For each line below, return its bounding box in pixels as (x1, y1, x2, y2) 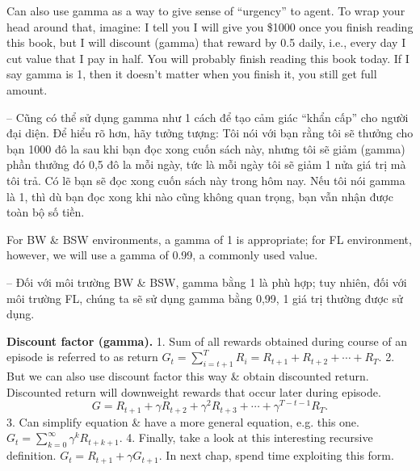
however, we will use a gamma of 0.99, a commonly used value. (6, 246, 318, 263)
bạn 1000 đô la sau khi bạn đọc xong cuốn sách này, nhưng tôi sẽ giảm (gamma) (6, 140, 405, 157)
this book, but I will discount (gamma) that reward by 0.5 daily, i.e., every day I (6, 34, 406, 51)
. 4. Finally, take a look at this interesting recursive (119, 429, 373, 446)
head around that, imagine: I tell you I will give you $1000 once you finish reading (6, 18, 414, 35)
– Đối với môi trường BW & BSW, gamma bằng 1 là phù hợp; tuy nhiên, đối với (6, 273, 407, 290)
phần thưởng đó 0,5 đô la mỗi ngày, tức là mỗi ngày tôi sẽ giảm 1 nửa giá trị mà (6, 156, 406, 173)
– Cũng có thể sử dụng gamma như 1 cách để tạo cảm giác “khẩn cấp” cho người (6, 108, 409, 125)
